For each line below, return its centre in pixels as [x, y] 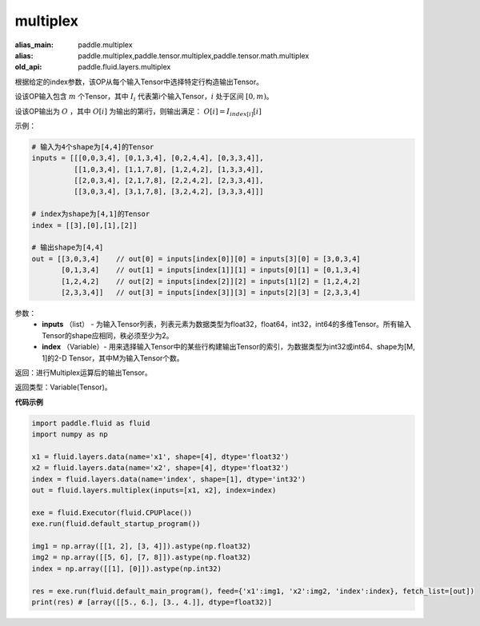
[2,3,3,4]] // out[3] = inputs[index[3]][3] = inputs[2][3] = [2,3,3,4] [211, 292]
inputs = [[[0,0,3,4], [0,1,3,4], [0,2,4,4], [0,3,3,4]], [148, 158]
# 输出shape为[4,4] [68, 247]
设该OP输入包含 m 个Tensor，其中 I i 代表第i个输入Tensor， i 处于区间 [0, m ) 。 [144, 98]
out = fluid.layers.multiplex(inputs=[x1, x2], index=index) [154, 490]
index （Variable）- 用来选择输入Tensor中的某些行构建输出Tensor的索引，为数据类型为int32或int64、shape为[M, [228, 347]
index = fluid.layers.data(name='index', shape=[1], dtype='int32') [169, 479]
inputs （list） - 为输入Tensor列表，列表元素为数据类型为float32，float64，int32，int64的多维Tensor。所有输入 [227, 325]
